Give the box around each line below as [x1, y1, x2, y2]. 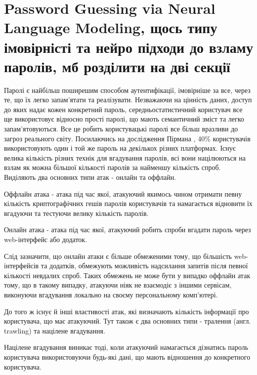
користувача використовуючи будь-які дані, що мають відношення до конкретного [4, 351, 251, 362]
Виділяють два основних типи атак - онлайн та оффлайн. [4, 172, 176, 182]
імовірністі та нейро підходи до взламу [4, 37, 253, 57]
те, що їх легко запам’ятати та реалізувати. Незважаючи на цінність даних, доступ [4, 94, 252, 105]
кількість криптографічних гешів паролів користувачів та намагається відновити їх [4, 198, 253, 208]
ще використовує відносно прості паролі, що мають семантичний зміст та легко [4, 114, 244, 124]
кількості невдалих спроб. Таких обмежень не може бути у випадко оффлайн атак [4, 270, 251, 280]
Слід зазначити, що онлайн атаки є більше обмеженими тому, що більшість [4, 250, 232, 261]
